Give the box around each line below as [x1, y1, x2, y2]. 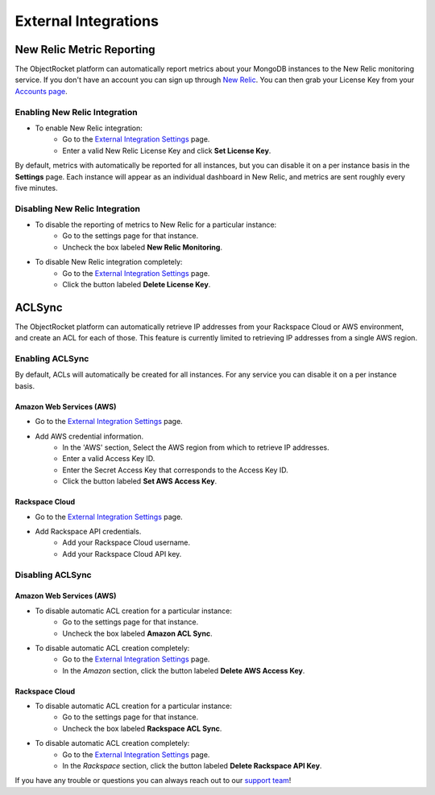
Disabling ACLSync [14, 569, 92, 580]
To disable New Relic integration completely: [35, 257, 183, 267]
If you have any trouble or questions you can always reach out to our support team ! [14, 776, 292, 785]
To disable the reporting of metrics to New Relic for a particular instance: [35, 220, 277, 229]
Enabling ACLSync [14, 353, 89, 365]
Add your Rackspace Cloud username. [62, 538, 191, 547]
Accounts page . [14, 86, 68, 96]
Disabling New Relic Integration [14, 203, 141, 214]
